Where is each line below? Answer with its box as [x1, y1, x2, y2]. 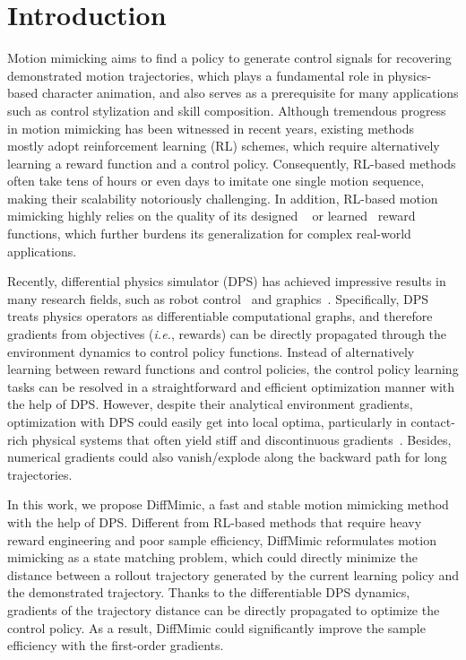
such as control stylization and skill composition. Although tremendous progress [7, 100, 446, 119]
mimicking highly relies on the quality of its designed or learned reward [7, 206, 416, 225]
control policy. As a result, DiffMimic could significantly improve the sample [7, 618, 426, 637]
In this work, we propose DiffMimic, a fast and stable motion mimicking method [7, 495, 449, 514]
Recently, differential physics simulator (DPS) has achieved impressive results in [7, 272, 446, 291]
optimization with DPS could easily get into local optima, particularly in [7, 412, 407, 430]
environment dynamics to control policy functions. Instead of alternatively [7, 342, 415, 360]
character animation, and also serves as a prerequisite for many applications [41, 83, 459, 102]
